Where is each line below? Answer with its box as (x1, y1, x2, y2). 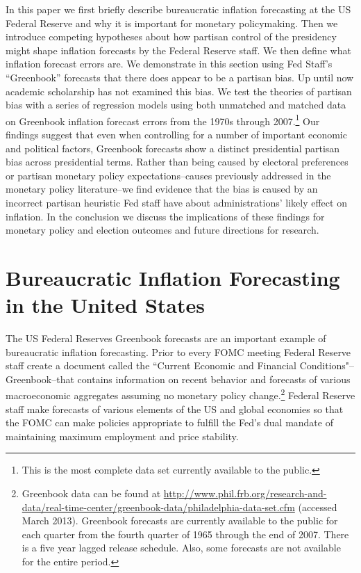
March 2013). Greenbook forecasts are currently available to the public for (22, 513, 338, 528)
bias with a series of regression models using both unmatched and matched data (6, 97, 346, 112)
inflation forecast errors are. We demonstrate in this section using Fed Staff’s (6, 56, 333, 71)
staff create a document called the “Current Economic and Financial (6, 358, 297, 373)
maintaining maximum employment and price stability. (6, 428, 239, 443)
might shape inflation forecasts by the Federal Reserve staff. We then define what (6, 42, 351, 57)
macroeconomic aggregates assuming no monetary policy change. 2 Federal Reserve (6, 386, 355, 403)
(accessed (298, 499, 337, 514)
